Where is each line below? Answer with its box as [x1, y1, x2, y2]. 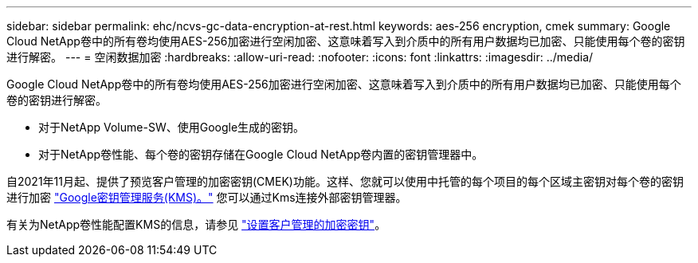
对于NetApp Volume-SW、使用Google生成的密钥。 [38, 120, 305, 134]
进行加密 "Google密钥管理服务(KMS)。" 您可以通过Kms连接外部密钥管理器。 [6, 190, 407, 204]
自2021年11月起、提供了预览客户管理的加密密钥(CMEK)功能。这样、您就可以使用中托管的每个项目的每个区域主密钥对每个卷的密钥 [6, 175, 684, 188]
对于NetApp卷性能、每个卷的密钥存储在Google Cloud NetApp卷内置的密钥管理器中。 [38, 147, 484, 161]
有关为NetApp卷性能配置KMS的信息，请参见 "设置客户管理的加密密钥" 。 [6, 218, 386, 231]
